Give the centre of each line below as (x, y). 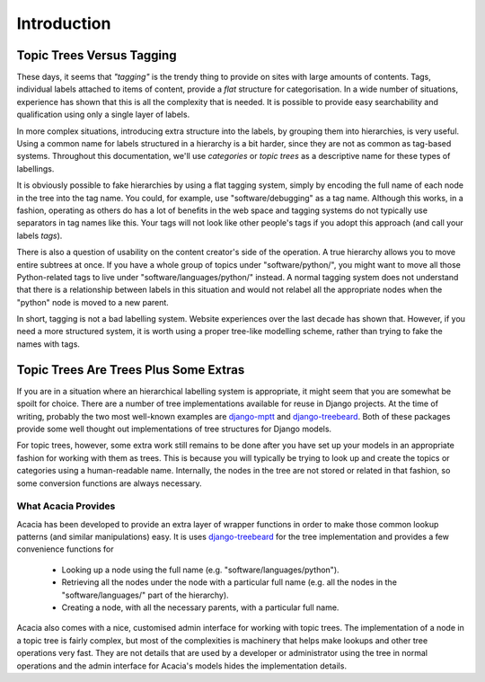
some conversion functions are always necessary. (109, 483)
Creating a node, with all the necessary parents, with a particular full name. (200, 607)
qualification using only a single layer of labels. (103, 115)
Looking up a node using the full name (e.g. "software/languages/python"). (201, 570)
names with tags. (48, 344)
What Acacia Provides (66, 506)
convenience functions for (65, 549)
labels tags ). (40, 235)
